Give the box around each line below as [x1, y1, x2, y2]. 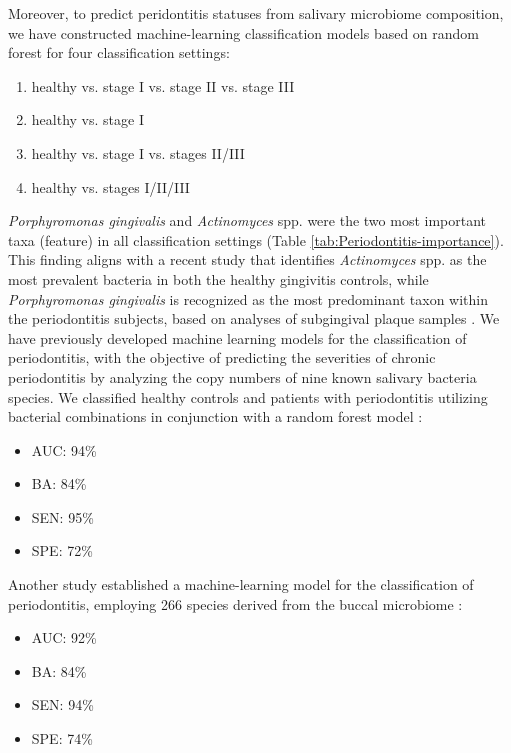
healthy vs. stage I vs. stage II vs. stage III [31, 75, 295, 96]
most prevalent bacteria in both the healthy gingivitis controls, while [8, 268, 429, 289]
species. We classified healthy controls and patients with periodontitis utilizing [8, 386, 488, 407]
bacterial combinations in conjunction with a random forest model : [8, 406, 423, 427]
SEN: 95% [31, 506, 94, 527]
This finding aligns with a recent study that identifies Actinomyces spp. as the [8, 249, 487, 270]
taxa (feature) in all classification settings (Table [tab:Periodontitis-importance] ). [8, 229, 504, 250]
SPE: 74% [31, 728, 93, 749]
